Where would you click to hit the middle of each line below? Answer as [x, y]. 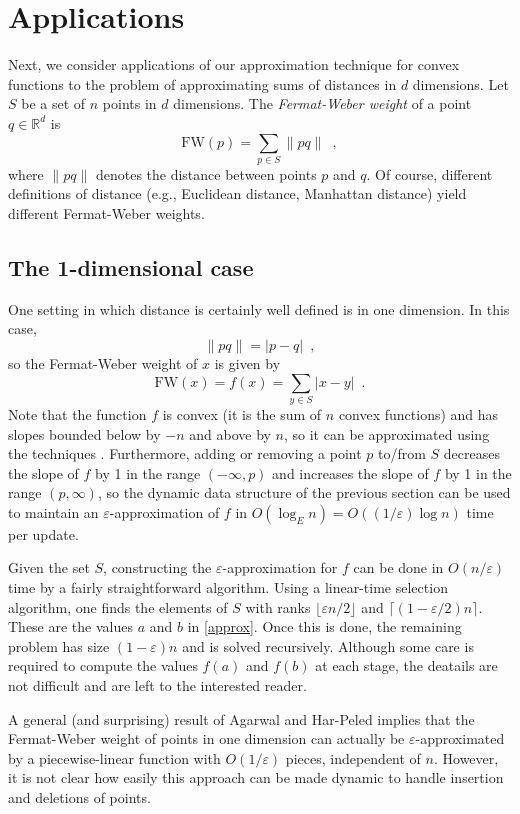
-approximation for [280, 567]
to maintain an [53, 511]
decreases [471, 453]
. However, [466, 757]
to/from [401, 453]
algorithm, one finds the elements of [118, 606]
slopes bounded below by [84, 433]
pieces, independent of [353, 757]
